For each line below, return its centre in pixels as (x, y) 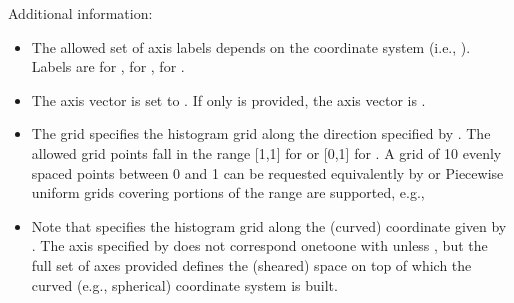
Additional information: (80, 13)
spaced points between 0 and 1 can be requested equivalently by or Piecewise (267, 172)
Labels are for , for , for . (108, 66)
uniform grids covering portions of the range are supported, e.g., (228, 192)
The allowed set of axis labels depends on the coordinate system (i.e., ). (251, 46)
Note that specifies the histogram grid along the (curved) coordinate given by (269, 225)
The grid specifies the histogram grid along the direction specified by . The (261, 133)
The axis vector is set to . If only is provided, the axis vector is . (228, 99)
